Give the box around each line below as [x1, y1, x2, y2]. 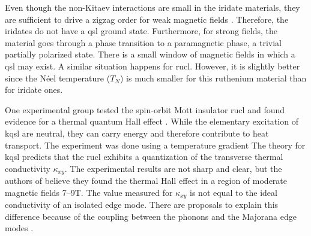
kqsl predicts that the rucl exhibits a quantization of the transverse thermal [5, 150, 283, 163]
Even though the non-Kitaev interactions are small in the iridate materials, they [5, 1, 300, 13]
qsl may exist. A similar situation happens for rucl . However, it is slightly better [5, 59, 300, 72]
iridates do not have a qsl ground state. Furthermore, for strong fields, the [5, 25, 277, 37]
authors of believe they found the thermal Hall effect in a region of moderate [5, 174, 288, 187]
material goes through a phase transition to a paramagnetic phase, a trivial [5, 36, 282, 49]
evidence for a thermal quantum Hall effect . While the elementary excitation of [5, 115, 298, 128]
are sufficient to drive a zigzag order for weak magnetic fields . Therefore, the [5, 13, 289, 25]
